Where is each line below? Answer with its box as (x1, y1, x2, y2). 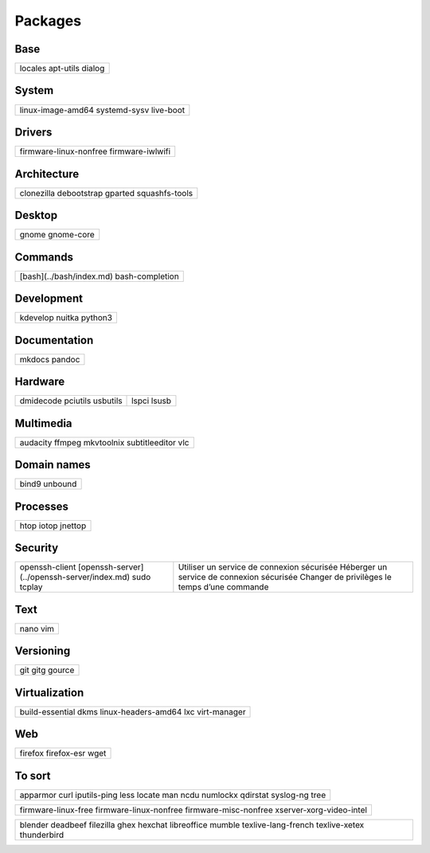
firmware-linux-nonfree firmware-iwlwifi (19, 146, 171, 157)
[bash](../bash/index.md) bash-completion (19, 271, 179, 282)
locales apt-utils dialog (19, 63, 105, 74)
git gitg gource (19, 665, 75, 676)
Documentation (14, 333, 94, 346)
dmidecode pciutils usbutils (19, 395, 123, 406)
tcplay (19, 581, 43, 593)
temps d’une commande (178, 581, 269, 593)
